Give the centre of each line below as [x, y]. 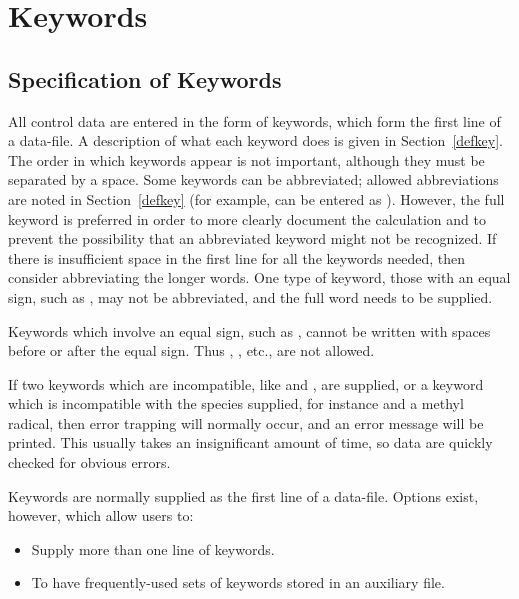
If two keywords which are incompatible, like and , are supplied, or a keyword [246, 383]
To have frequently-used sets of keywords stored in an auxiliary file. [238, 582]
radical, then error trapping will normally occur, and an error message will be [246, 422]
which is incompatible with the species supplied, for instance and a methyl [236, 403]
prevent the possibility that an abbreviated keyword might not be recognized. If [252, 238]
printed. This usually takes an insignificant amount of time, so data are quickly [250, 442]
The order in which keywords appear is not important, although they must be [246, 159]
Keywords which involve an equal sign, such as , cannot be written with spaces [249, 330]
